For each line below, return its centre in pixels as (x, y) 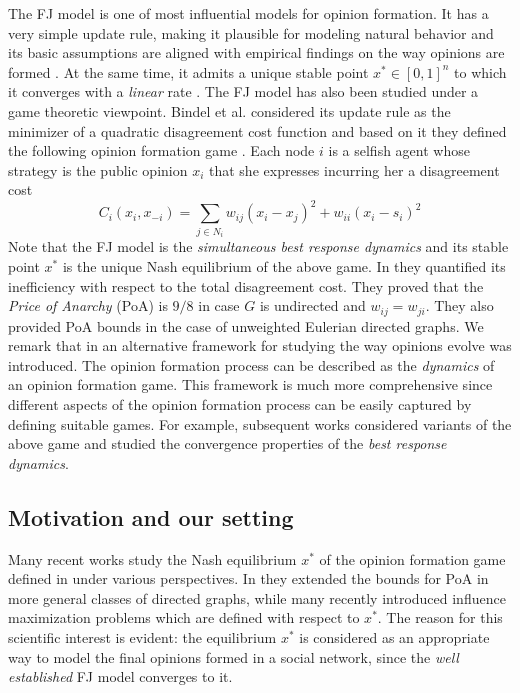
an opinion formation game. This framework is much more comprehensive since (250, 384)
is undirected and (312, 305)
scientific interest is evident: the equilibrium (142, 636)
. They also (459, 305)
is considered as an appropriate (394, 636)
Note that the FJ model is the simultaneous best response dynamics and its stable (258, 246)
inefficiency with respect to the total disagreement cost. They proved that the (246, 285)
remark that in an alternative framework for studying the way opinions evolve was (260, 345)
